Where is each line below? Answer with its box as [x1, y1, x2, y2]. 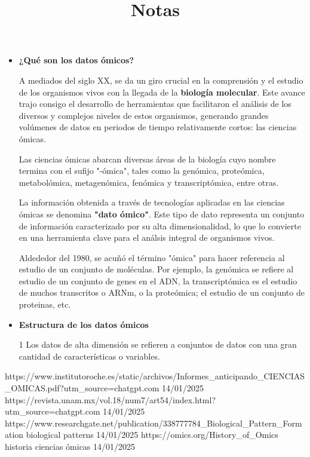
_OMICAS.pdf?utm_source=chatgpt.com [5, 382, 159, 394]
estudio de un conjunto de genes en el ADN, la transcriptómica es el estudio [19, 274, 297, 287]
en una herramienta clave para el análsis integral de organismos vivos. [19, 231, 275, 244]
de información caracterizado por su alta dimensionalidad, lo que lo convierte [19, 219, 301, 232]
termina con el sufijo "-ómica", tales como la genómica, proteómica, [19, 164, 265, 177]
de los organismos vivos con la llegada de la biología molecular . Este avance [19, 85, 305, 98]
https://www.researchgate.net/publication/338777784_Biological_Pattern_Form [5, 416, 302, 429]
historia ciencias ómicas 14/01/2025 [5, 440, 136, 452]
